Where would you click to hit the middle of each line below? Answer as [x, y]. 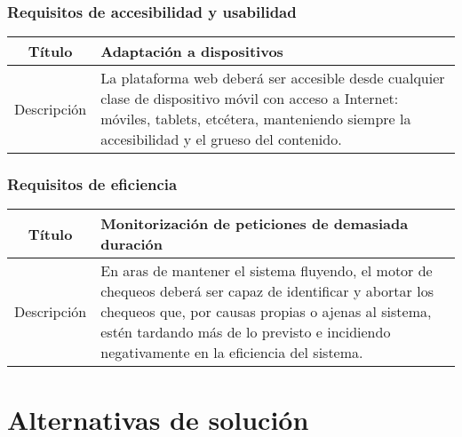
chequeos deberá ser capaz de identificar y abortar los [267, 291]
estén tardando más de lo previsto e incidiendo [246, 332]
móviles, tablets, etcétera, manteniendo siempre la [256, 119]
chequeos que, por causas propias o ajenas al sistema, [266, 312]
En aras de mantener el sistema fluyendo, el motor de [267, 271]
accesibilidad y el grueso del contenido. [221, 139]
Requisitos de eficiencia [92, 184]
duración [131, 244]
